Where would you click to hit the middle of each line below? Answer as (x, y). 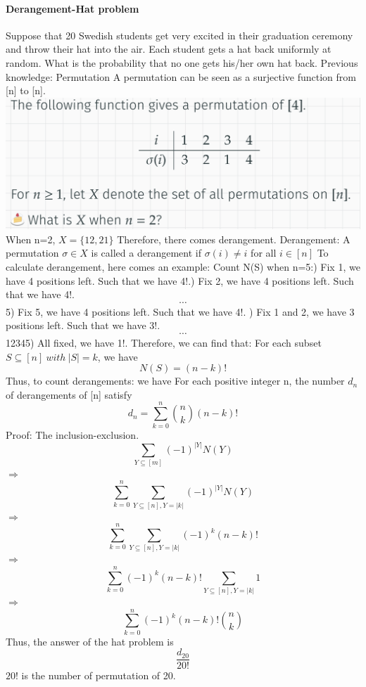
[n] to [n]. (26, 90)
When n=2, (31, 239)
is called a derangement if (146, 253)
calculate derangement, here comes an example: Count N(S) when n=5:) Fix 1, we (183, 267)
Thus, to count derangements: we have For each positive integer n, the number (175, 381)
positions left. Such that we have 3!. (83, 325)
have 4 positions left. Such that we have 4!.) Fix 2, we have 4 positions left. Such (180, 280)
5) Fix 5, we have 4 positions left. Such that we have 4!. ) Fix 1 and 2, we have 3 (180, 311)
